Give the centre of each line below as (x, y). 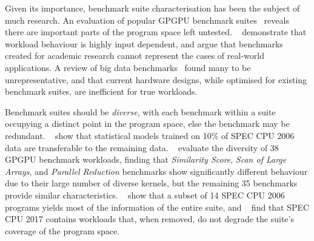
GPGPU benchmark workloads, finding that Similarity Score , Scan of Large (146, 159)
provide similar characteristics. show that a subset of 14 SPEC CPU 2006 (145, 195)
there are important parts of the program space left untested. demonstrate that (156, 32)
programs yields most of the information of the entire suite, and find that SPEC (157, 207)
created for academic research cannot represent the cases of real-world (135, 56)
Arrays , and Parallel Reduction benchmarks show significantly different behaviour (156, 171)
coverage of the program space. (62, 230)
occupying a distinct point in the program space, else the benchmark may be (147, 124)
